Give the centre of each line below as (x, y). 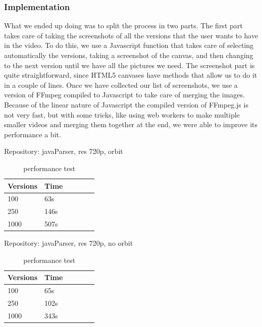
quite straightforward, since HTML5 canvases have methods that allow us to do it (131, 75)
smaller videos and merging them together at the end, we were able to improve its (131, 124)
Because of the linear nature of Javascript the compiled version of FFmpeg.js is (126, 104)
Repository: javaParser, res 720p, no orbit (69, 243)
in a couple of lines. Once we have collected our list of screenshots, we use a (121, 85)
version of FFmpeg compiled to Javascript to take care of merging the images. (124, 95)
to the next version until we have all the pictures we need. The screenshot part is (129, 65)
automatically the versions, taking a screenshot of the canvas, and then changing (129, 55)
